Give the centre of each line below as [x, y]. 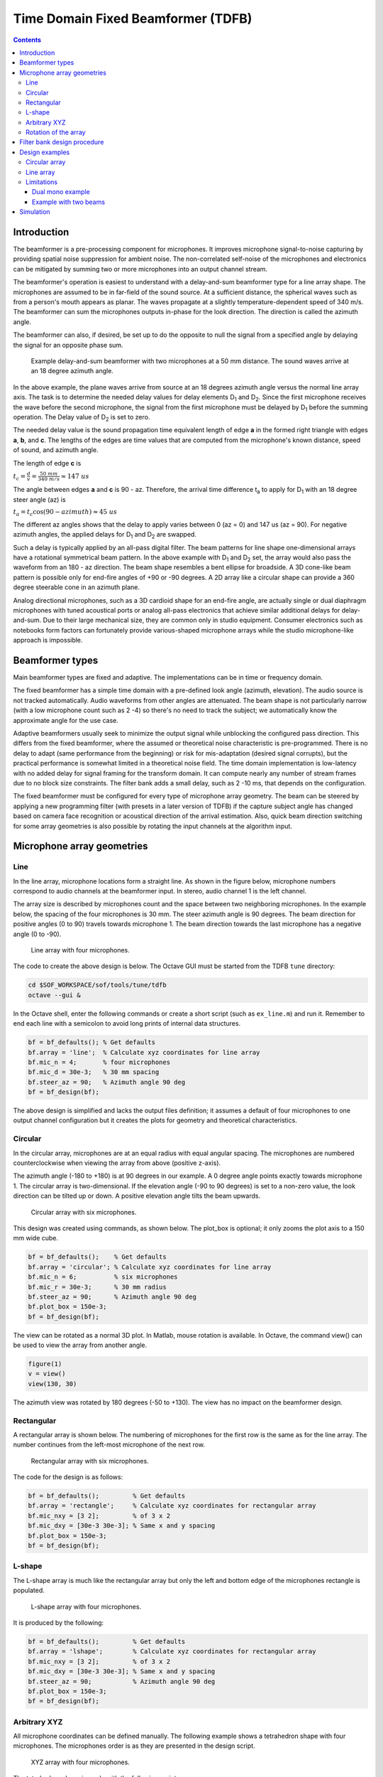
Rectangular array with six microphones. [90, 1461]
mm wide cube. [36, 1238]
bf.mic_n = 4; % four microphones [99, 1062]
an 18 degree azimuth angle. [72, 371]
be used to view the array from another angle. [80, 1345]
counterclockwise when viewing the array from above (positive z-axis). [117, 1163]
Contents [27, 40]
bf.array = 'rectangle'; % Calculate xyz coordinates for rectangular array [172, 1506]
